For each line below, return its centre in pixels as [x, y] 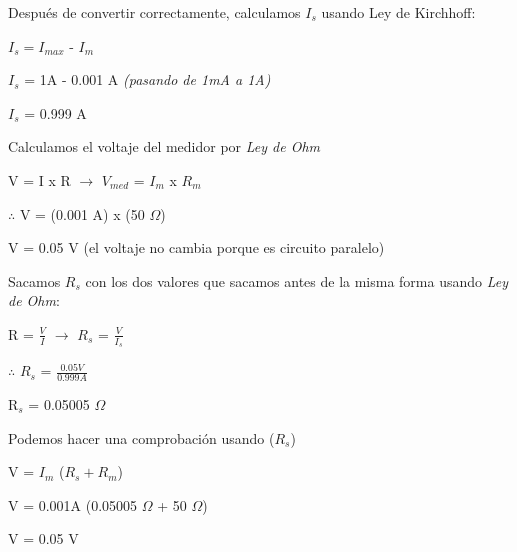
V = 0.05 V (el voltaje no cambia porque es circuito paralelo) [196, 247]
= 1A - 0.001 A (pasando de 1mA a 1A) [147, 79]
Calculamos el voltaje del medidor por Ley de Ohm [164, 146]
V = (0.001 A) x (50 [82, 213]
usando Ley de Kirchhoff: [398, 12]
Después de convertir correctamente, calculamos [154, 12]
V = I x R [39, 179]
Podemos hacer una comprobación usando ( [141, 437]
